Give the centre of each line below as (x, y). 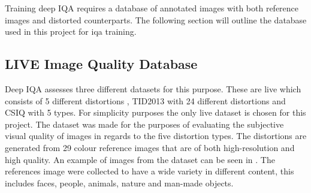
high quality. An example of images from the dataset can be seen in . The (140, 159)
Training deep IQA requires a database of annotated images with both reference (152, 8)
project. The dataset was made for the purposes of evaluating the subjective (144, 124)
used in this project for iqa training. (71, 31)
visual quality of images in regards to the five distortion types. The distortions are (156, 136)
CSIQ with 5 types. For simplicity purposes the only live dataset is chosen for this (155, 112)
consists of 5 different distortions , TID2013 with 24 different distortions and (145, 100)
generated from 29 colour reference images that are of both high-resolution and (150, 147)
